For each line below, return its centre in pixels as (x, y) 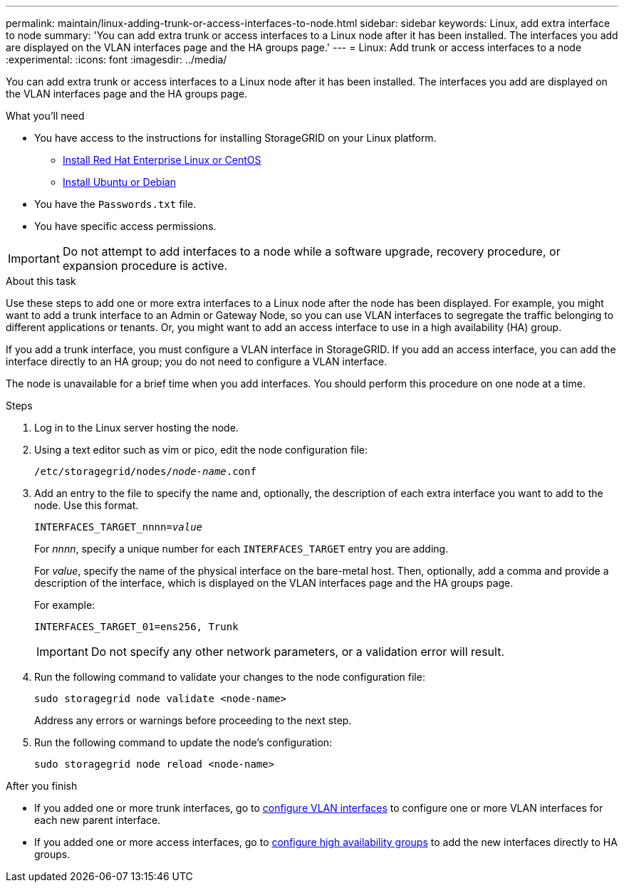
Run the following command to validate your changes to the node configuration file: (230, 677)
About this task (41, 281)
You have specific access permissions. (125, 226)
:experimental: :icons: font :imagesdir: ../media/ (116, 59)
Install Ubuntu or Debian (119, 182)
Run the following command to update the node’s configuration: (183, 742)
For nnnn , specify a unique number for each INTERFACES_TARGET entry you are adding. (241, 549)
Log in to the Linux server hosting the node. (136, 428)
